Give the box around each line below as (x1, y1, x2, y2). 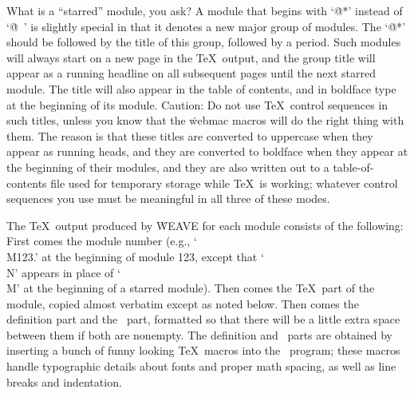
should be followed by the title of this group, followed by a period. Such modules (6, 34, 401, 50)
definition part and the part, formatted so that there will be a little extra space (6, 311, 400, 327)
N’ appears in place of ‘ (6, 264, 120, 280)
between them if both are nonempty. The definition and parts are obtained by (6, 326, 393, 343)
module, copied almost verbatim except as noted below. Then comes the (6, 295, 359, 312)
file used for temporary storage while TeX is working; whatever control (50, 174, 398, 191)
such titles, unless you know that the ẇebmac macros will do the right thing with (6, 112, 404, 129)
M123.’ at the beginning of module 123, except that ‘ (6, 248, 264, 264)
